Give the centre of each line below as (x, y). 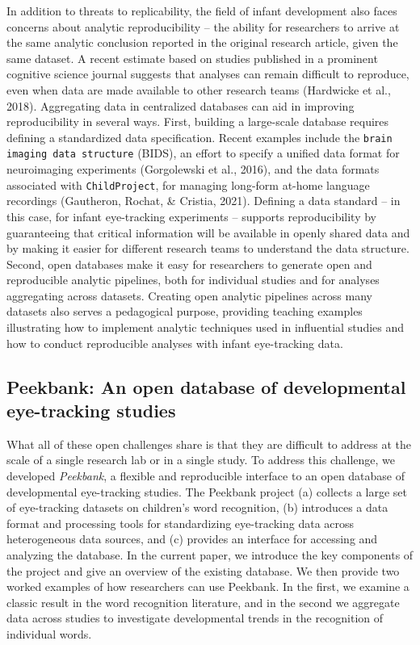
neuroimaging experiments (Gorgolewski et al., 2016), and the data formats (193, 169)
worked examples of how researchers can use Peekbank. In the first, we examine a (208, 586)
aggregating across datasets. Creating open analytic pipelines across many (189, 295)
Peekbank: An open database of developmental (206, 386)
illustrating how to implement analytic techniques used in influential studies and (206, 327)
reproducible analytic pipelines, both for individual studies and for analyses (193, 280)
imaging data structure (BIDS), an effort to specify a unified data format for (203, 153)
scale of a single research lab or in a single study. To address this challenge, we (201, 460)
